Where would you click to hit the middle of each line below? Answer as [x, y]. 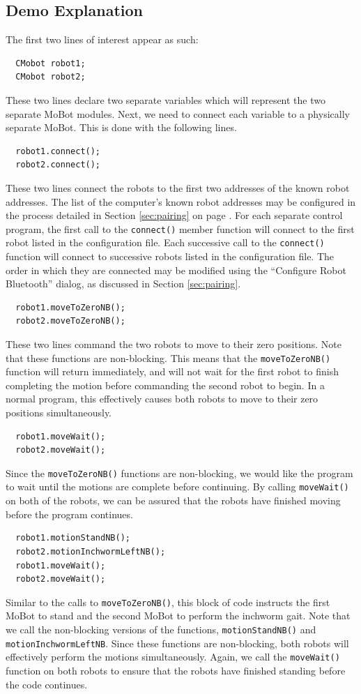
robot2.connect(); [58, 165]
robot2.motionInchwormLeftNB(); [91, 551]
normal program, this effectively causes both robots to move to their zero [162, 399]
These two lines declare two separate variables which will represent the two [166, 99]
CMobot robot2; [51, 77]
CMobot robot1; [51, 63]
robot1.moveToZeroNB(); [70, 307]
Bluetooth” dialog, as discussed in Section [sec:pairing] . [123, 284]
